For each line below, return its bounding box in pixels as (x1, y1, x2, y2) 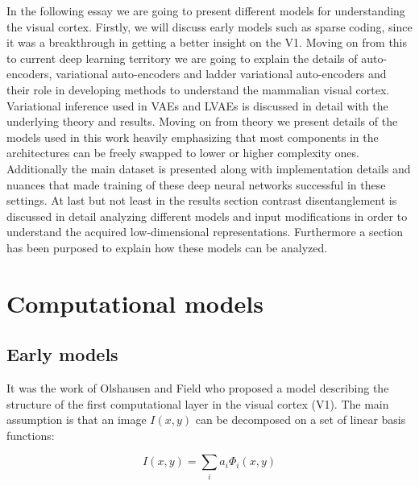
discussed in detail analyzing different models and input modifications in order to (6, 207, 408, 224)
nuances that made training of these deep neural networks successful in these (6, 176, 386, 193)
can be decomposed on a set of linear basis (195, 411, 406, 428)
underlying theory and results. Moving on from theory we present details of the (6, 113, 398, 130)
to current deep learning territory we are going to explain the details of (6, 49, 358, 66)
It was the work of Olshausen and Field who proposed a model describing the (6, 380, 389, 397)
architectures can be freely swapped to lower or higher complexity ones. (6, 144, 359, 161)
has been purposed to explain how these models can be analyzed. (6, 239, 328, 255)
